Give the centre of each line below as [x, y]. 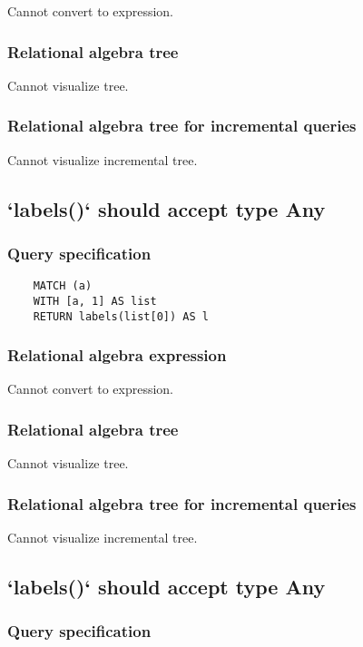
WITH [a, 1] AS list [95, 301]
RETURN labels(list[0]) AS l [121, 316]
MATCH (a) [63, 286]
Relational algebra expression [117, 355]
